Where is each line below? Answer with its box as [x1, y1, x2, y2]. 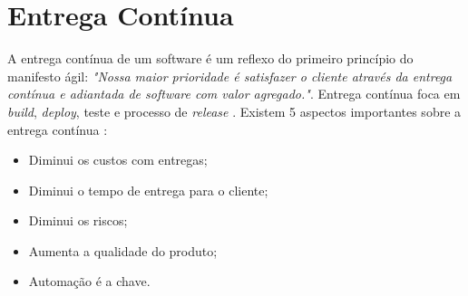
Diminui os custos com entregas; [28, 150, 208, 169]
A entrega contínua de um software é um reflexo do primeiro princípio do [7, 49, 414, 68]
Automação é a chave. [28, 272, 151, 291]
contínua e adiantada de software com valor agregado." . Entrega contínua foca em [7, 84, 461, 103]
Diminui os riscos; [28, 211, 128, 230]
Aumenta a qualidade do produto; [28, 241, 218, 260]
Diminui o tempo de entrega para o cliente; [28, 180, 268, 199]
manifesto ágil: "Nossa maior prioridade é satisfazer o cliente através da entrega [7, 66, 453, 85]
